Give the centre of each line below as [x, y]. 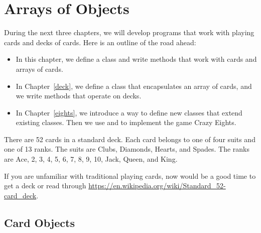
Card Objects [39, 222]
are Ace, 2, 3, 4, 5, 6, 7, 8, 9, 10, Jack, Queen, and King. [91, 159]
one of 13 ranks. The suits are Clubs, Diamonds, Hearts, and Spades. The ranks [127, 149]
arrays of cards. [39, 69]
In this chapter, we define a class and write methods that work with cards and [136, 59]
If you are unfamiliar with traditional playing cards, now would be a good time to [130, 176]
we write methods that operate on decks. [79, 96]
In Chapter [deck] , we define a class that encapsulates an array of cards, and [134, 86]
